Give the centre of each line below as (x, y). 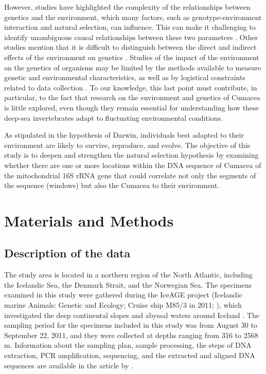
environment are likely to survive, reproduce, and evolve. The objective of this (127, 145)
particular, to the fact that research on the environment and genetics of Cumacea (132, 97)
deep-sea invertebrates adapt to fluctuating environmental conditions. (114, 117)
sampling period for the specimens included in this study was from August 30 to (131, 325)
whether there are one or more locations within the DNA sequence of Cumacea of (133, 165)
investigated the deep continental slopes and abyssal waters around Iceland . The (132, 315)
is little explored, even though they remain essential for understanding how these (131, 107)
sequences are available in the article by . (69, 365)
